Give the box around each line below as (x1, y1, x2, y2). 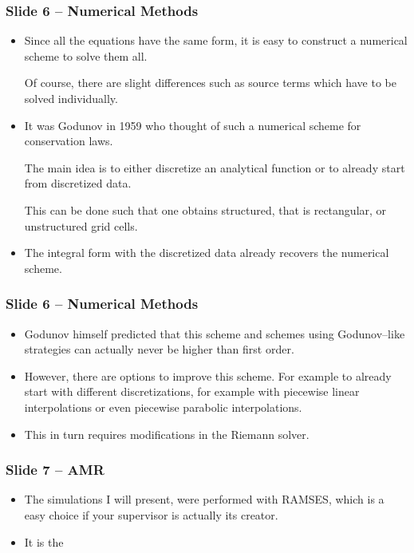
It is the (24, 533, 64, 550)
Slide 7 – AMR (6, 460, 104, 480)
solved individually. (24, 90, 118, 106)
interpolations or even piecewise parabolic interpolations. (24, 398, 302, 415)
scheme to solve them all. (24, 47, 148, 64)
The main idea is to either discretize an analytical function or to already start (24, 159, 405, 176)
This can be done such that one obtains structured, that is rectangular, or (24, 201, 387, 218)
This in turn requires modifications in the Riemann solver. (24, 425, 310, 442)
